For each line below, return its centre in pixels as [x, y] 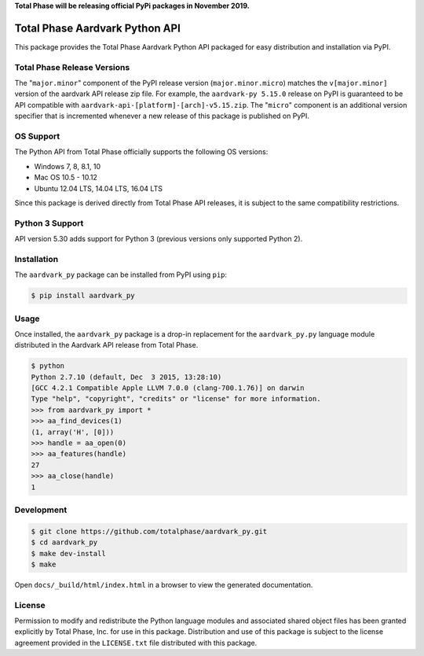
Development [41, 510]
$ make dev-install [68, 553]
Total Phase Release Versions [72, 67]
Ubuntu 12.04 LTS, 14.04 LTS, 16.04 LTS [98, 188]
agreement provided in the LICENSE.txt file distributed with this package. [136, 643]
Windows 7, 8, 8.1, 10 [68, 166]
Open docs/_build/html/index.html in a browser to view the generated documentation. [164, 584]
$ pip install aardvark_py [83, 296]
